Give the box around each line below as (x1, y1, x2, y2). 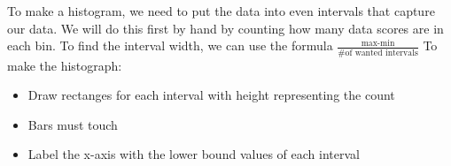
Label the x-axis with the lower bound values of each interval (27, 145, 360, 163)
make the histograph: (7, 56, 122, 74)
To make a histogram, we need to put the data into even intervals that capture (7, 2, 435, 19)
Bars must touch (27, 115, 118, 133)
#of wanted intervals (338, 48, 418, 57)
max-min (361, 38, 395, 48)
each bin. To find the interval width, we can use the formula (7, 36, 333, 55)
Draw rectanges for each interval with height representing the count (27, 86, 395, 104)
